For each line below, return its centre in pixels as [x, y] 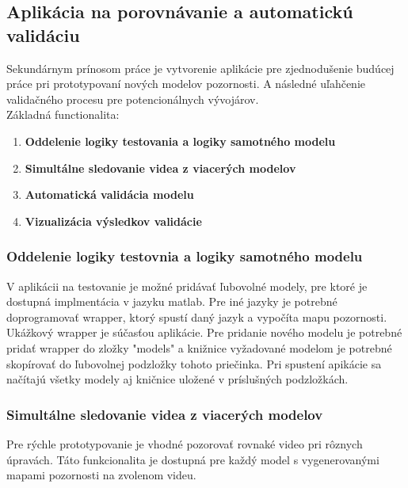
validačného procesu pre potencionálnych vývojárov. [133, 99]
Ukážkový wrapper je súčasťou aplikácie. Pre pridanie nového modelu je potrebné [204, 332]
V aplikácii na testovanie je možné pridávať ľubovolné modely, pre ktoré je [187, 286]
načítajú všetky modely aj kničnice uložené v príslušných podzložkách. [177, 379]
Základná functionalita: [63, 114]
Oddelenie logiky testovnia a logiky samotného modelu [185, 256]
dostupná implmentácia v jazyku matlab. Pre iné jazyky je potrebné [172, 301]
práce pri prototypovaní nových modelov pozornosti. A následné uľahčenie [186, 84]
